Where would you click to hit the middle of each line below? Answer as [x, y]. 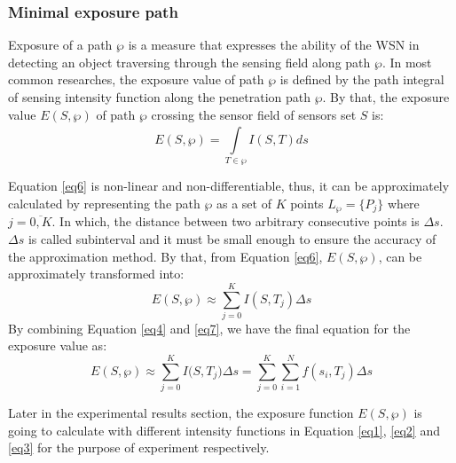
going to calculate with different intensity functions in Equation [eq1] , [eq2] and [224, 430]
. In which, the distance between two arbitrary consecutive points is [236, 221]
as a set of [244, 203]
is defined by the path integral [362, 79]
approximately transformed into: [96, 274]
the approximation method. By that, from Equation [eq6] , [165, 256]
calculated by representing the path [104, 203]
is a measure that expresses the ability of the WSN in [274, 45]
